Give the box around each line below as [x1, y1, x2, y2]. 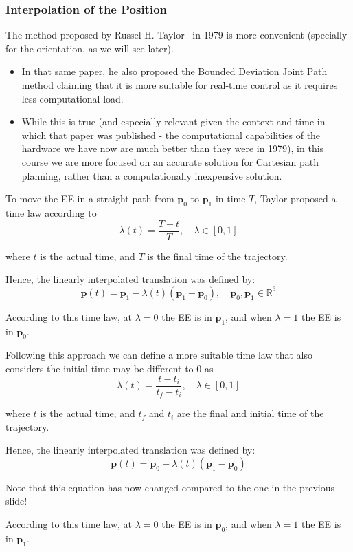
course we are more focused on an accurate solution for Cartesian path [21, 154, 319, 169]
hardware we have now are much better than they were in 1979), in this [21, 141, 324, 156]
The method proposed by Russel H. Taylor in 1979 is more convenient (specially [5, 28, 348, 42]
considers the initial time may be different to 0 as [5, 361, 214, 375]
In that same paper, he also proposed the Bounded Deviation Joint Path [21, 64, 328, 78]
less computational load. [21, 91, 124, 105]
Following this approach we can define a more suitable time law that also [5, 348, 312, 362]
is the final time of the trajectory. [147, 248, 288, 263]
